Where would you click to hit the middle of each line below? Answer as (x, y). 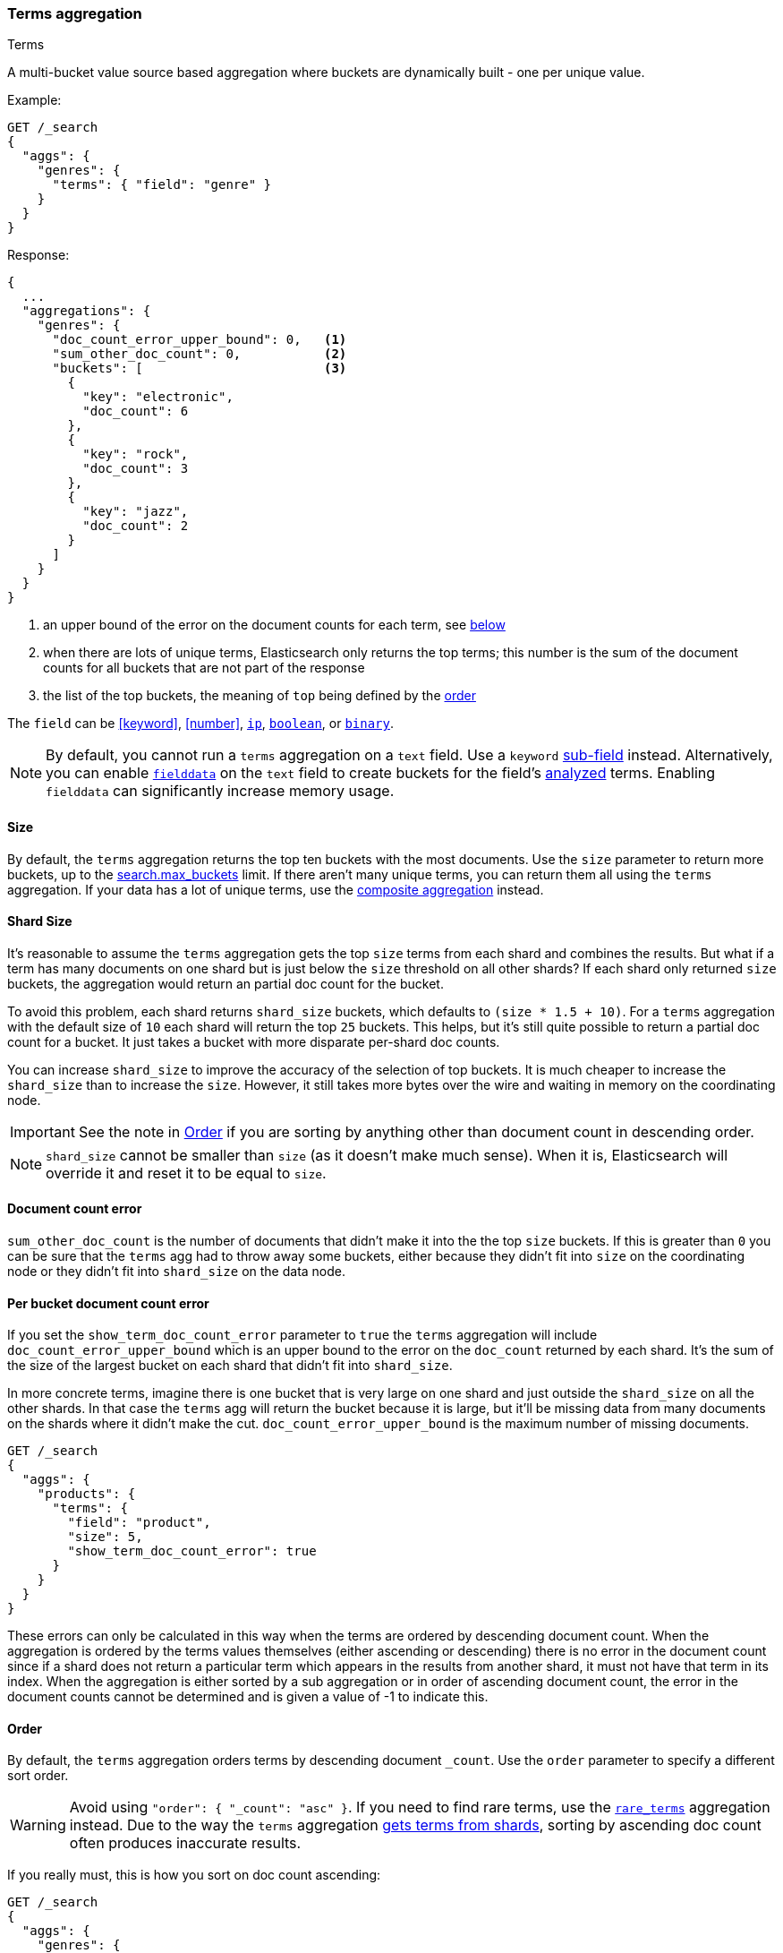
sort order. (38, 1776)
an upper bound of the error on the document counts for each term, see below (274, 625)
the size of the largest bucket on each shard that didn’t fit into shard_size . (230, 1366)
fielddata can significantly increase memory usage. (220, 791)
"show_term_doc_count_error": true (192, 1551)
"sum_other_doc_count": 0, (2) (200, 354)
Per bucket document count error (108, 1303)
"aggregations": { (86, 311)
